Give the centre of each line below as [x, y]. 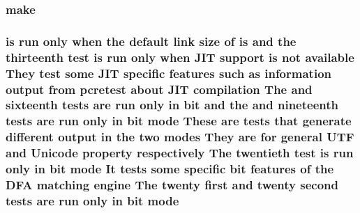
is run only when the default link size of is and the [151, 41]
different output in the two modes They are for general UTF [180, 137]
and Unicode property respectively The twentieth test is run [180, 153]
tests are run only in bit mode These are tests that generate [179, 121]
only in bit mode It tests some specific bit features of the [170, 169]
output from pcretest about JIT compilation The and [159, 89]
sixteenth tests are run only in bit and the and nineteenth [172, 105]
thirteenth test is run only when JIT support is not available [180, 57]
